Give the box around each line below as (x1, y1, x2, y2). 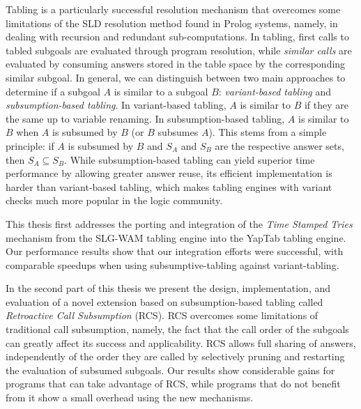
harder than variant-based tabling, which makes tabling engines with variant (6, 179, 332, 194)
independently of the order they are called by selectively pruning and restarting (6, 349, 345, 364)
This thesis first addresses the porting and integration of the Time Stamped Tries (6, 216, 353, 231)
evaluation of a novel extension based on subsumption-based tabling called (6, 294, 323, 309)
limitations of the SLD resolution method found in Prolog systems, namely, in (6, 15, 338, 30)
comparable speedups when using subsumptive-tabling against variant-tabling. (6, 257, 339, 272)
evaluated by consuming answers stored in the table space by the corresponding (6, 56, 346, 71)
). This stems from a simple (208, 125, 327, 139)
